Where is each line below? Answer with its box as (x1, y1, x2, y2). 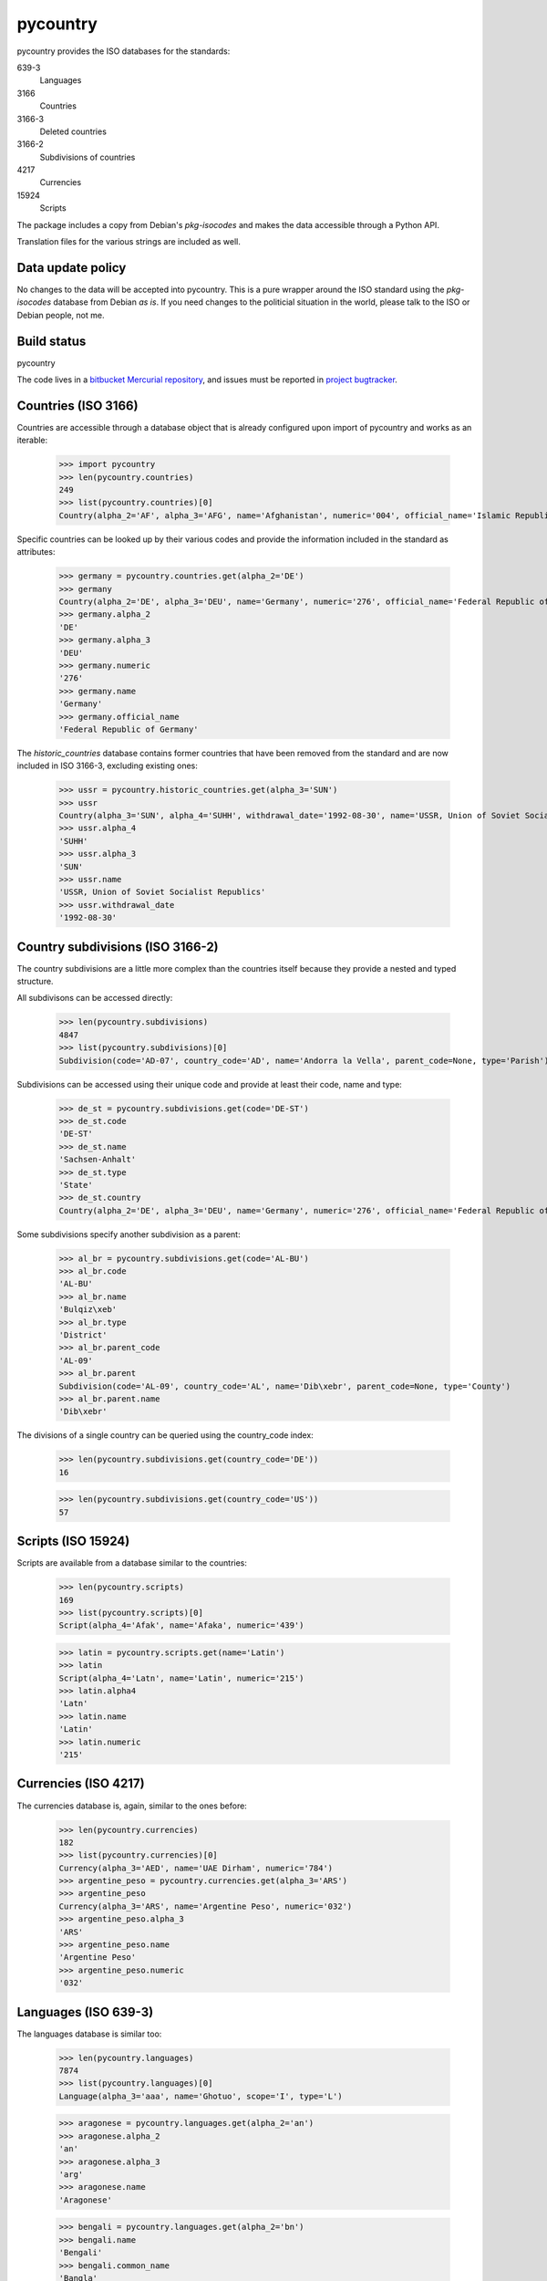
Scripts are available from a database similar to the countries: (16, 1557, 248, 1568)
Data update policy (16, 260, 127, 276)
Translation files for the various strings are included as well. (16, 236, 241, 247)
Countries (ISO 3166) (16, 398, 139, 413)
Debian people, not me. (16, 309, 105, 320)
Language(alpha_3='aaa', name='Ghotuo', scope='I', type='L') (58, 2090, 343, 2101)
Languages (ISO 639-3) (16, 2004, 154, 2020)
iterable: (16, 434, 48, 446)
